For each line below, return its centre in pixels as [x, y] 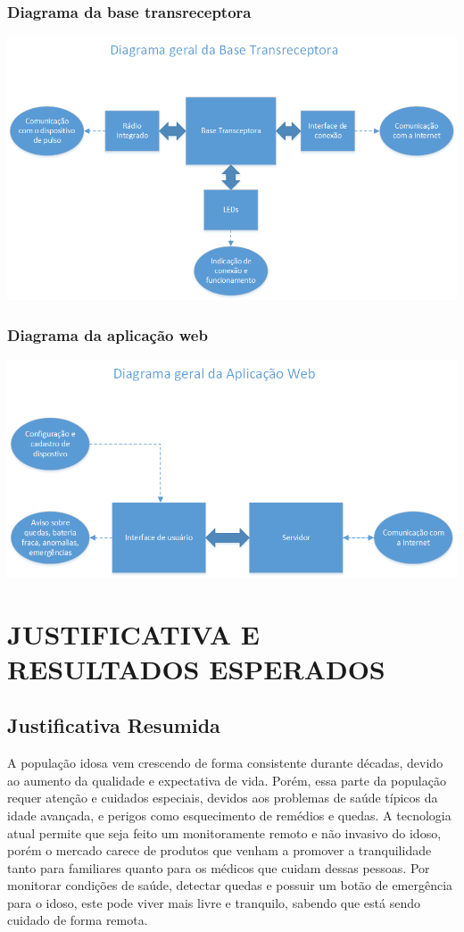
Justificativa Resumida [114, 725]
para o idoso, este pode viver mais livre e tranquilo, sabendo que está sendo [214, 902]
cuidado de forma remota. [78, 920]
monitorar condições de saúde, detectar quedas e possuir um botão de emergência [230, 885]
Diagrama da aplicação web [108, 334]
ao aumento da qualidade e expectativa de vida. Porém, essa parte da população [227, 780]
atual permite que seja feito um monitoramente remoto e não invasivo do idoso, [224, 832]
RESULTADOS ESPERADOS [196, 668]
